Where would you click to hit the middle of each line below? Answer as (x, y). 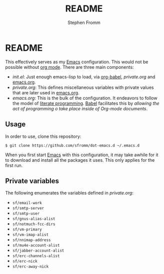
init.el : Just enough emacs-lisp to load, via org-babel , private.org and (84, 77)
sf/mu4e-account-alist (36, 246)
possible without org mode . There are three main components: (69, 67)
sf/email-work (27, 203)
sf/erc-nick (25, 262)
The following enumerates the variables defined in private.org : (69, 193)
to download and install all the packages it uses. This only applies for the (80, 160)
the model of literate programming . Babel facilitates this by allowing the (86, 103)
